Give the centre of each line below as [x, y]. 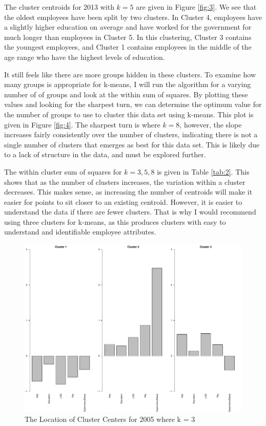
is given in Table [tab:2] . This [203, 171]
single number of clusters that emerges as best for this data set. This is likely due [132, 144]
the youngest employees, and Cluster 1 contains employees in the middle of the [128, 47]
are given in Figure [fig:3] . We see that [196, 7]
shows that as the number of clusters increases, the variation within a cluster [125, 182]
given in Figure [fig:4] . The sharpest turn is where [82, 124]
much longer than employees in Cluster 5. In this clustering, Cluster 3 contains [128, 37]
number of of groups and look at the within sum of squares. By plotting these [126, 94]
